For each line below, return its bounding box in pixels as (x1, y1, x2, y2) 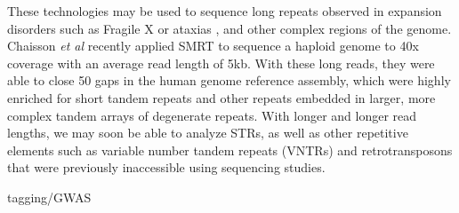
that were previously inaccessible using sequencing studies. (7, 158, 326, 177)
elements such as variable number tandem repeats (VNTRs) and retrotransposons (7, 140, 453, 159)
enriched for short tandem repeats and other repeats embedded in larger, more (7, 88, 436, 106)
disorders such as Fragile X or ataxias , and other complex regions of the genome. (7, 19, 452, 37)
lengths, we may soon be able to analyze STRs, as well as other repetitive (7, 123, 408, 142)
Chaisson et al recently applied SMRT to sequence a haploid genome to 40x (7, 36, 419, 55)
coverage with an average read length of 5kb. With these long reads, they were (7, 53, 435, 72)
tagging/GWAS (7, 187, 92, 206)
